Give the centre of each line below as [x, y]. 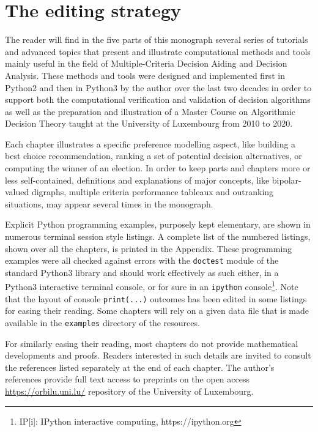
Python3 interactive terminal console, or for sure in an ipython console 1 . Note [152, 286]
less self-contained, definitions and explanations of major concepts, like [137, 180]
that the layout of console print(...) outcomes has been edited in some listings [156, 298]
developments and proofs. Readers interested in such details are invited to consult [158, 355]
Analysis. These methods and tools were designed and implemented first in [145, 75]
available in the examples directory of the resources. [102, 323]
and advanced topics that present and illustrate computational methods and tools [158, 51]
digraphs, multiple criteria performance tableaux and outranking [153, 192]
